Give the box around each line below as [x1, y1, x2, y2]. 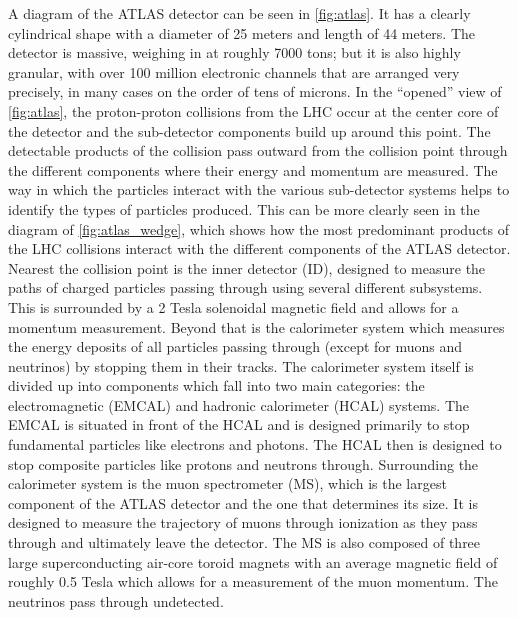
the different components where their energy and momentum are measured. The [8, 159, 498, 180]
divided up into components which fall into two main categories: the [8, 375, 425, 396]
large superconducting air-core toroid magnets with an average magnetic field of [8, 551, 498, 572]
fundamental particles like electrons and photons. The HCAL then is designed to [8, 434, 502, 455]
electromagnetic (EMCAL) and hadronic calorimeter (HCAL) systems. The [8, 394, 469, 415]
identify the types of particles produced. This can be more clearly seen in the [8, 198, 480, 219]
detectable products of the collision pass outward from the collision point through [8, 140, 508, 161]
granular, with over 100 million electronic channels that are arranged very [8, 61, 460, 82]
